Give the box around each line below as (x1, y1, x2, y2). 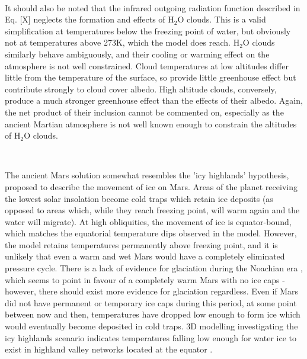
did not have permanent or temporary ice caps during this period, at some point (5, 296, 297, 309)
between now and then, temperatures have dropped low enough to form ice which (5, 308, 300, 320)
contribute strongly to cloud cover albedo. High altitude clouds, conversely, (5, 82, 277, 95)
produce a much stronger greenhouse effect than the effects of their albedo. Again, (5, 94, 303, 107)
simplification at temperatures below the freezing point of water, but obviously (5, 24, 291, 37)
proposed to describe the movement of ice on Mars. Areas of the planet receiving (5, 180, 298, 193)
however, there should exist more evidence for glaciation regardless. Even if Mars (5, 285, 299, 297)
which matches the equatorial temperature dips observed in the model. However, (5, 227, 297, 239)
